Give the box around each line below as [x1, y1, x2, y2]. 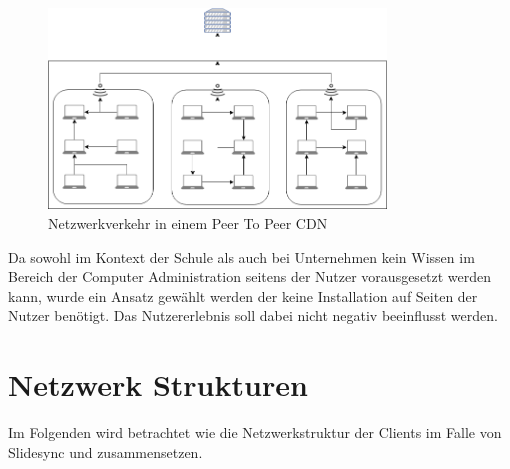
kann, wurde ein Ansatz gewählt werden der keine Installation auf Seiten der [8, 285, 478, 306]
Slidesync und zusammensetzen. [8, 441, 203, 462]
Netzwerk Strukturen [8, 364, 308, 405]
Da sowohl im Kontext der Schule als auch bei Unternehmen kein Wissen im [8, 246, 475, 267]
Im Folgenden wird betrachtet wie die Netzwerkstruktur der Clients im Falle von [8, 422, 502, 442]
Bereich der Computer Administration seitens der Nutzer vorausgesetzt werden [8, 266, 492, 287]
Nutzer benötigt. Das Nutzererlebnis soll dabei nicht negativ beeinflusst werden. [8, 305, 498, 326]
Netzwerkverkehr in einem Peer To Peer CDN [48, 212, 328, 233]
